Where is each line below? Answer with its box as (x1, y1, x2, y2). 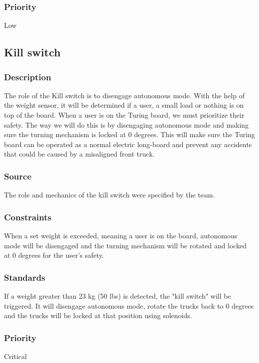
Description (4, 70, 51, 83)
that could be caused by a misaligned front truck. (4, 149, 155, 159)
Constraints (4, 210, 51, 223)
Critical (4, 351, 27, 361)
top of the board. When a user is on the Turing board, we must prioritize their (4, 110, 245, 120)
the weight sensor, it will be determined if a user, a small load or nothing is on (4, 100, 244, 110)
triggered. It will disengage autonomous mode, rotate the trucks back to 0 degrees (4, 300, 254, 311)
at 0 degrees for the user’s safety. (4, 250, 104, 260)
